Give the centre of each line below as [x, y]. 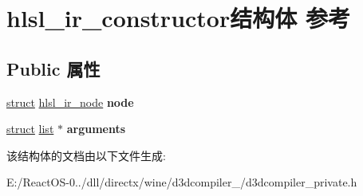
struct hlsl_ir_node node [70, 102]
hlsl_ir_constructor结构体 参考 [178, 18]
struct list [30, 129]
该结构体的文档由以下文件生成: [86, 155]
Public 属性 [53, 68]
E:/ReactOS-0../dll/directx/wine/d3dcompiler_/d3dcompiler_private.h [182, 182]
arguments [96, 129]
